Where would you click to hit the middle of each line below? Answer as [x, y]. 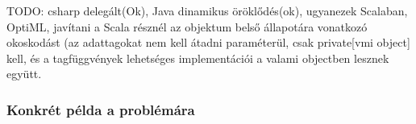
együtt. [24, 74]
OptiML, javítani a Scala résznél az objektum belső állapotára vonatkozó [187, 26]
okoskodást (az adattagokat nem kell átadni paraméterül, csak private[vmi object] [208, 42]
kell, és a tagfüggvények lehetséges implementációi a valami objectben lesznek [198, 58]
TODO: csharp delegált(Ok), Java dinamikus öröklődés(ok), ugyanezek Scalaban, [207, 10]
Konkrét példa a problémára [101, 109]
